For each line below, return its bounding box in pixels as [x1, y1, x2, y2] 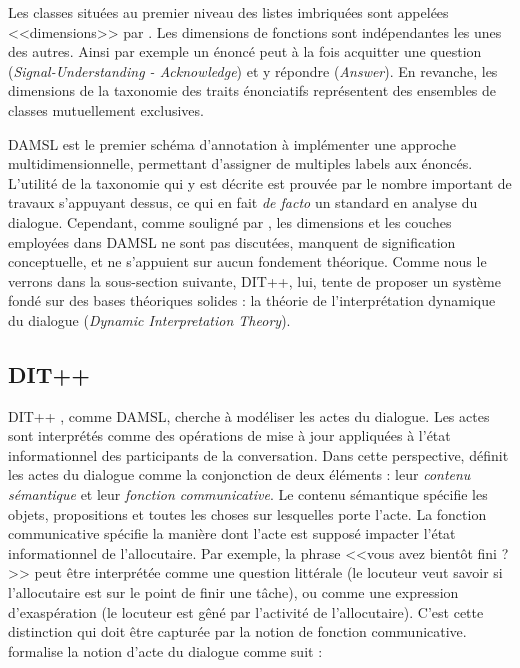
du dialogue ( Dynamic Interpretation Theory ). [8, 309, 291, 330]
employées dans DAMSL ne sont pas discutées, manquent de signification [8, 231, 456, 252]
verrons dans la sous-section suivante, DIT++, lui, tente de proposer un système [8, 270, 501, 291]
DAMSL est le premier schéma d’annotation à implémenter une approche [8, 133, 456, 154]
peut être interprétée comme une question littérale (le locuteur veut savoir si [34, 562, 503, 583]
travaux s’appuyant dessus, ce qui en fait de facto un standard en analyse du [8, 192, 478, 213]
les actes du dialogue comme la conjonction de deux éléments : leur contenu [8, 464, 471, 485]
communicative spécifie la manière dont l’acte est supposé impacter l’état [8, 523, 456, 544]
